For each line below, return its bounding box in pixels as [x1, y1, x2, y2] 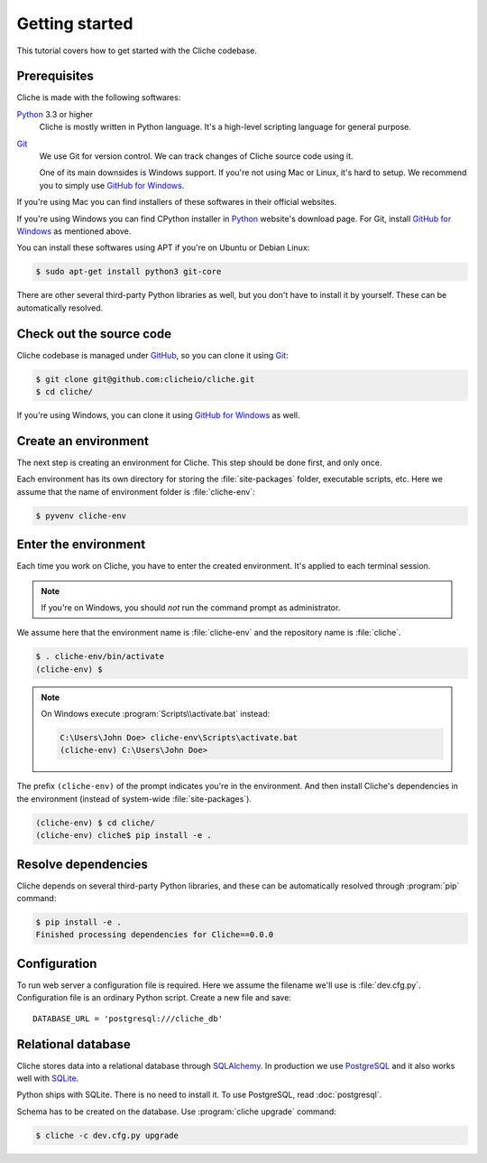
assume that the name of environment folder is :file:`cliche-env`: [16, 486, 256, 497]
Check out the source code [16, 326, 172, 341]
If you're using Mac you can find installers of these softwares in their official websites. [16, 197, 337, 208]
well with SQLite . [16, 1073, 79, 1084]
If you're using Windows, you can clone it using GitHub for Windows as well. [16, 409, 300, 420]
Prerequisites [16, 69, 94, 84]
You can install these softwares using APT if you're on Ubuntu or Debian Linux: [16, 242, 310, 253]
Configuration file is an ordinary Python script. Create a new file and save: [16, 992, 292, 1003]
